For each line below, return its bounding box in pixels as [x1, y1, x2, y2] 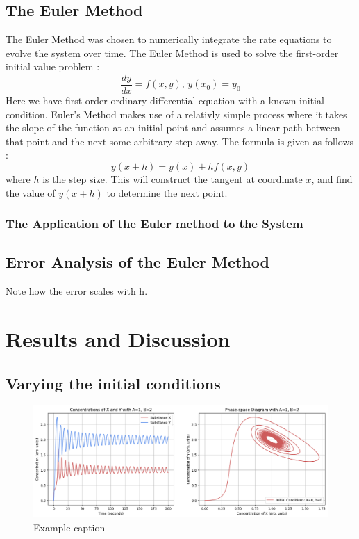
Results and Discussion [6, 325, 231, 353]
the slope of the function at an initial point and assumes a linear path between [6, 120, 340, 135]
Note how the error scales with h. [6, 284, 148, 298]
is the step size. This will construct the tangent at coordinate [42, 172, 303, 186]
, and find [311, 172, 353, 186]
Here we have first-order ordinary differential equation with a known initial [6, 93, 324, 108]
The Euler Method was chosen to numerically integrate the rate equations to [6, 32, 332, 47]
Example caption [33, 520, 106, 535]
